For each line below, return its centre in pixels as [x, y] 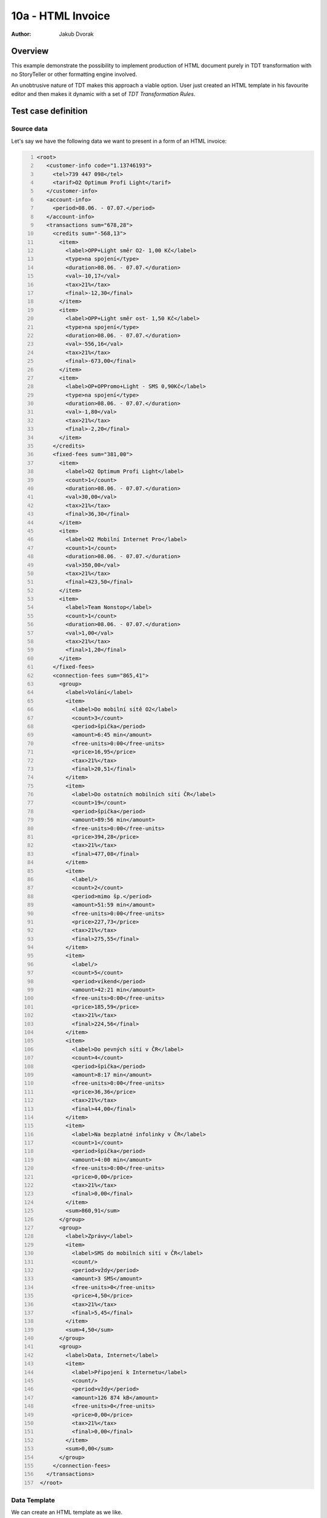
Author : [21, 34]
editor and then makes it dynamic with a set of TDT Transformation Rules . [103, 94]
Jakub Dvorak [76, 34]
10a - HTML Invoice [61, 16]
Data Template [33, 1500]
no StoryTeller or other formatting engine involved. [74, 74]
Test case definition [49, 111]
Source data [29, 129]
